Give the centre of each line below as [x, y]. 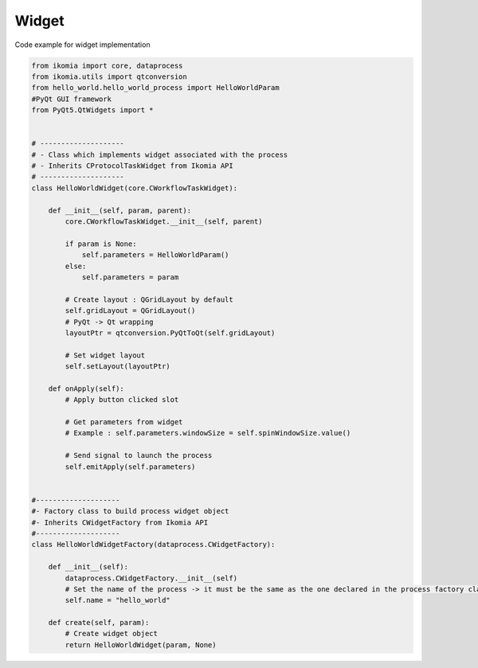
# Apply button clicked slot [122, 400]
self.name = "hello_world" [118, 600]
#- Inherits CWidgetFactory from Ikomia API [120, 522]
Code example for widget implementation [82, 45]
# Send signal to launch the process [139, 455]
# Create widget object [112, 634]
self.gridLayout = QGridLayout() [130, 311]
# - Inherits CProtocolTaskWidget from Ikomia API [133, 166]
